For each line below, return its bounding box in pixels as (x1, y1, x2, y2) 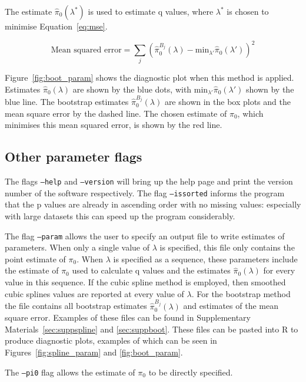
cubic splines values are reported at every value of (5, 287, 184, 299)
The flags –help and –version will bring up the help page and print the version (5, 175, 293, 187)
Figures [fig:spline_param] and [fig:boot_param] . (5, 346, 183, 358)
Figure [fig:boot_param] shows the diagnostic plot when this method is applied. (5, 71, 294, 84)
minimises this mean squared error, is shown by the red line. (5, 118, 222, 131)
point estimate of (5, 252, 66, 265)
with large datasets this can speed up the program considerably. (5, 209, 235, 222)
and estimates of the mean (183, 299, 278, 312)
